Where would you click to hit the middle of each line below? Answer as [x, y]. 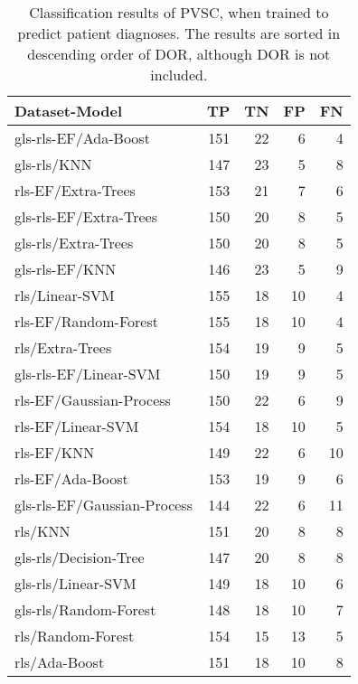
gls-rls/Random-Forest [85, 609]
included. [179, 75]
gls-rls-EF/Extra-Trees [86, 216]
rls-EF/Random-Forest [86, 321]
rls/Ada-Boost [60, 662]
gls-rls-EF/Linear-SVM [88, 374]
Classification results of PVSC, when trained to [179, 12]
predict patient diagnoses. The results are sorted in [179, 33]
